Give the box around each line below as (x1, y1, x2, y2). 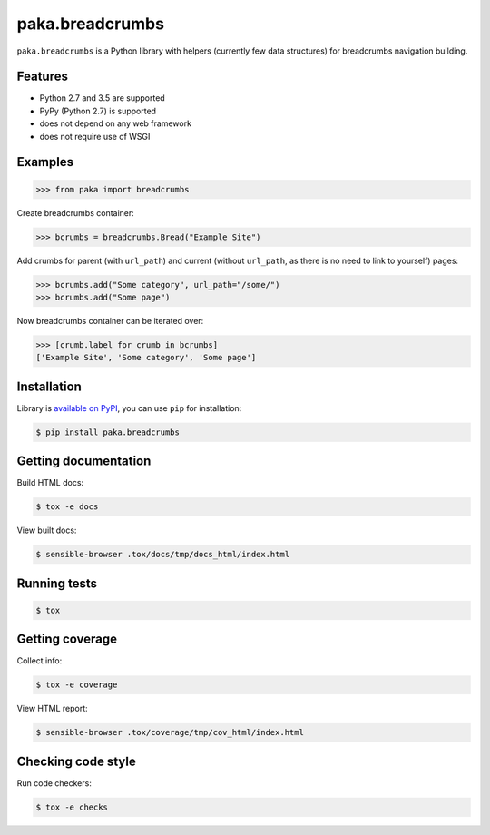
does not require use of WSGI (39, 131, 151, 142)
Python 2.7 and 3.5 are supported (39, 93, 165, 103)
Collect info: (16, 655, 63, 666)
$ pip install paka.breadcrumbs (35, 427, 181, 437)
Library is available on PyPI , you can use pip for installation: (16, 402, 242, 413)
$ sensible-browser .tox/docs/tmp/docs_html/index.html (35, 549, 290, 560)
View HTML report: (16, 703, 88, 714)
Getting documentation (16, 454, 152, 469)
